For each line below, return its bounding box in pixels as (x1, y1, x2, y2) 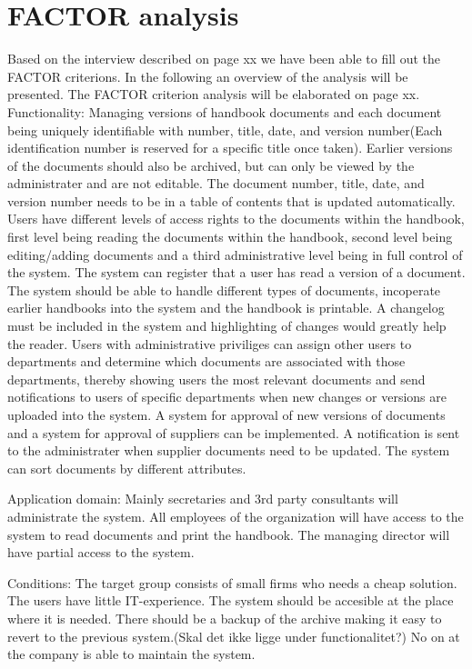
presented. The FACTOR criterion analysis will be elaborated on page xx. (7, 85, 420, 104)
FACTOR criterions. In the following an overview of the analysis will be (7, 66, 408, 85)
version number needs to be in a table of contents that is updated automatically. (7, 191, 456, 210)
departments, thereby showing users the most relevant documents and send (7, 369, 426, 388)
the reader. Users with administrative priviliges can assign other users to (7, 334, 412, 353)
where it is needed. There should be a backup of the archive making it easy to (7, 608, 442, 627)
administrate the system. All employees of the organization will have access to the (7, 506, 464, 525)
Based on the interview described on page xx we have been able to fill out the (7, 49, 440, 68)
